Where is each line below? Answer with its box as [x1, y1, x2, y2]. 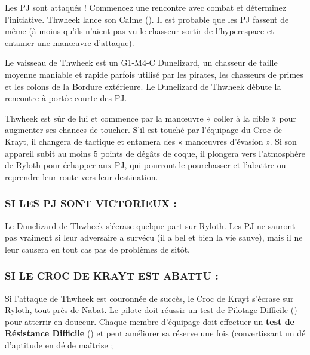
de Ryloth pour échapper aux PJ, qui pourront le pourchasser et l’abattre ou [5, 159, 286, 171]
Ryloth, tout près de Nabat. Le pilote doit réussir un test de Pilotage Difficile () [5, 304, 297, 316]
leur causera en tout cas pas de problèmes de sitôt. [5, 242, 191, 255]
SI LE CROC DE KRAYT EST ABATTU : [5, 268, 219, 283]
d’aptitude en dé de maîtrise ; [5, 338, 113, 351]
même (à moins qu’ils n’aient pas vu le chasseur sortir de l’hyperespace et [5, 25, 274, 37]
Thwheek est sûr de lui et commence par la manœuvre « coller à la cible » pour [5, 111, 296, 124]
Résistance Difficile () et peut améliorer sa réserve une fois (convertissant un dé [5, 327, 306, 339]
